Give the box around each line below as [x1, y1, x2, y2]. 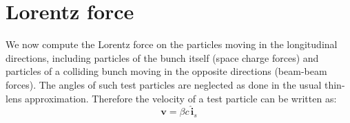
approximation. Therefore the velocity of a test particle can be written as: [25, 91, 337, 105]
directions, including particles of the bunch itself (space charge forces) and [6, 50, 319, 65]
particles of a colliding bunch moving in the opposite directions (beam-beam [6, 64, 327, 78]
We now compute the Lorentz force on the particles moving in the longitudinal [6, 37, 338, 52]
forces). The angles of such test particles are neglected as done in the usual [6, 77, 322, 91]
